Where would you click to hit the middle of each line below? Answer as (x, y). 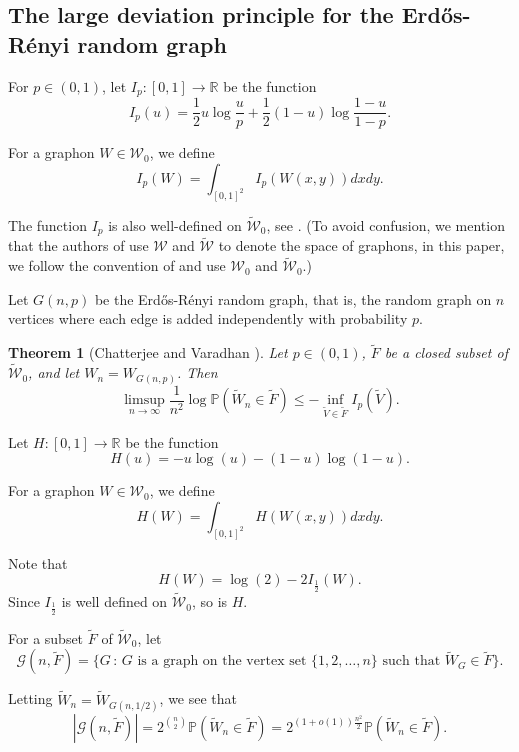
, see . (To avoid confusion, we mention (385, 224)
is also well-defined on (175, 224)
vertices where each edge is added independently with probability (208, 318)
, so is (209, 601)
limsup (144, 400)
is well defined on (114, 601)
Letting (30, 698)
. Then (197, 372)
